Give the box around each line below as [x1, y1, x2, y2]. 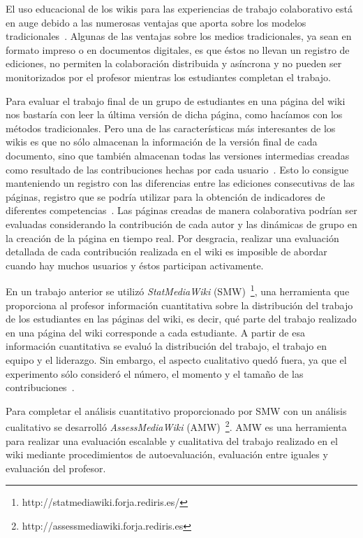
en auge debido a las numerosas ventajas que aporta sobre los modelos [6, 15, 306, 29]
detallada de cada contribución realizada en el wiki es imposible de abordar [6, 244, 327, 259]
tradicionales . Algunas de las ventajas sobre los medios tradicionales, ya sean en [6, 29, 352, 43]
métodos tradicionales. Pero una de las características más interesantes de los [6, 120, 336, 135]
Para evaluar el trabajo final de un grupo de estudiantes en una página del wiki [6, 93, 346, 108]
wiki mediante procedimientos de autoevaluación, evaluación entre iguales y [6, 447, 328, 462]
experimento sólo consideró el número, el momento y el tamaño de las [6, 366, 304, 381]
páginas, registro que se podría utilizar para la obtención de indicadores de [6, 189, 325, 204]
